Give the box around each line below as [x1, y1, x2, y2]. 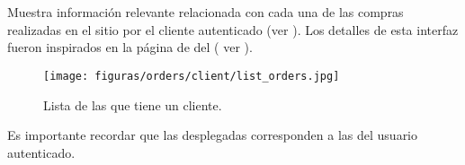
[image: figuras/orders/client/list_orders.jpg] [43, 69, 340, 82]
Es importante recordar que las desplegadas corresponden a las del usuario [7, 126, 418, 144]
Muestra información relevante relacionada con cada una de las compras [7, 3, 404, 22]
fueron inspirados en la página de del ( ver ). [7, 38, 253, 56]
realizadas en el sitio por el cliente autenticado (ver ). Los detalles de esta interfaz [7, 20, 459, 39]
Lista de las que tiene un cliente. [43, 95, 222, 114]
